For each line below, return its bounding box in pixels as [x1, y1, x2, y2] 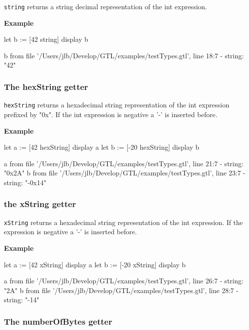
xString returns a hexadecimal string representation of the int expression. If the [4, 217, 243, 227]
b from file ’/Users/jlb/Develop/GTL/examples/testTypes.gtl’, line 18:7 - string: [4, 50, 244, 60]
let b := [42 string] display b [4, 34, 88, 44]
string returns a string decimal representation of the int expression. [4, 1, 207, 11]
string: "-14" [4, 295, 39, 305]
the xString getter [4, 198, 76, 210]
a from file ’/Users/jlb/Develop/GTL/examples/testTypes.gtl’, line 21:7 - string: [4, 158, 244, 168]
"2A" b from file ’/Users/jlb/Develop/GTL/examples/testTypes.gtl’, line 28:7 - [4, 285, 239, 295]
